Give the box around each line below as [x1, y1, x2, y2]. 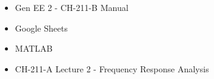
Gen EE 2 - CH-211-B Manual [15, 1, 129, 13]
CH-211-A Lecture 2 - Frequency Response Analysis [15, 62, 209, 75]
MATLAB [15, 42, 53, 55]
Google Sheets [15, 21, 68, 34]
